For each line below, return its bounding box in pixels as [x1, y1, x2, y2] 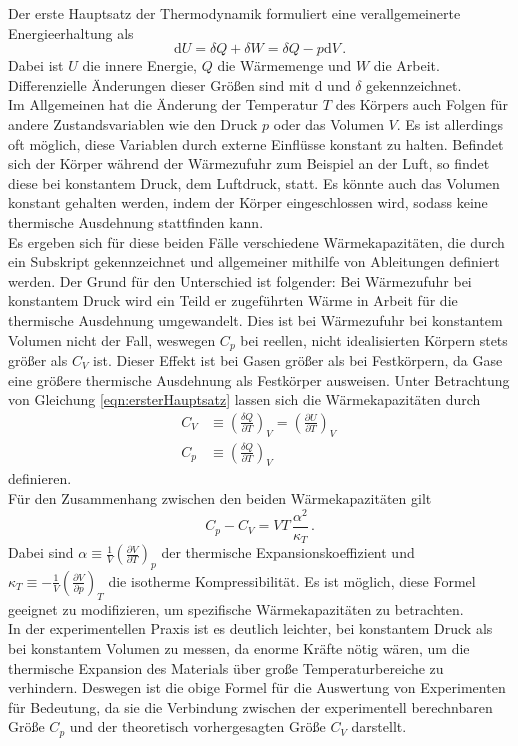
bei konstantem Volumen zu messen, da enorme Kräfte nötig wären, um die [8, 637, 470, 658]
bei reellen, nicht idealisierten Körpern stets [240, 329, 508, 350]
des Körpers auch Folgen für [335, 94, 508, 115]
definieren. [8, 468, 72, 489]
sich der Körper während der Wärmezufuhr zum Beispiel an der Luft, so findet [8, 153, 490, 174]
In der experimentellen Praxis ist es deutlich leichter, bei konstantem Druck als [8, 618, 493, 639]
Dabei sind [8, 542, 74, 563]
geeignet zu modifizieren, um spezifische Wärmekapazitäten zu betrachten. [8, 598, 464, 619]
